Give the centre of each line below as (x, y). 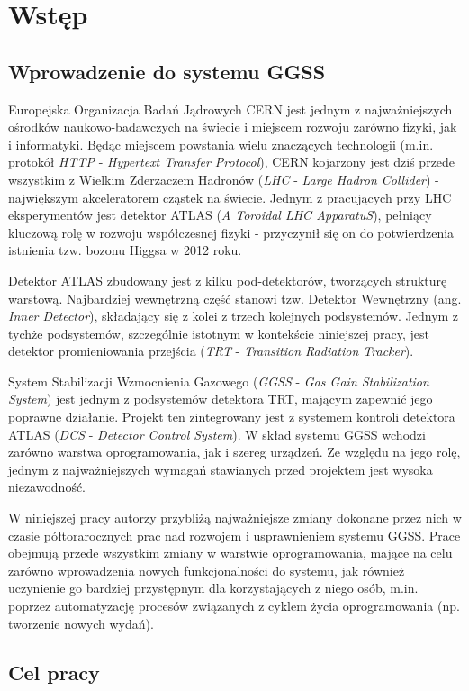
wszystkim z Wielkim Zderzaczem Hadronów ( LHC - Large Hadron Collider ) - (224, 179)
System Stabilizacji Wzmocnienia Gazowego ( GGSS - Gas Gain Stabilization (219, 381)
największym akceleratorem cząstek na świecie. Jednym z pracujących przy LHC (230, 197)
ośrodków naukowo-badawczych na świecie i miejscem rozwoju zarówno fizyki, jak (233, 127)
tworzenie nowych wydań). (81, 623)
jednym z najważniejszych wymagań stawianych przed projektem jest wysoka (221, 469)
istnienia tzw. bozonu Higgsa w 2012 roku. (125, 250)
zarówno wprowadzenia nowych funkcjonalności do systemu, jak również (207, 570)
